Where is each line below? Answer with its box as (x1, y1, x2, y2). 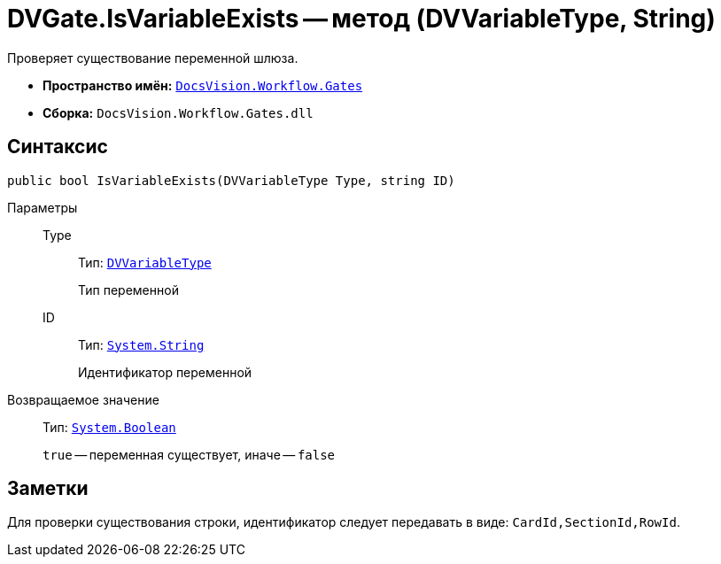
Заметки (7, 477, 89, 500)
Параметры (7, 199, 78, 215)
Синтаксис (7, 135, 108, 158)
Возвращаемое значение (7, 391, 159, 407)
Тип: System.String (78, 336, 205, 352)
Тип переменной (78, 282, 179, 297)
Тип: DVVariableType (78, 254, 212, 270)
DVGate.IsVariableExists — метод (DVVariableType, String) (7, 4, 716, 34)
